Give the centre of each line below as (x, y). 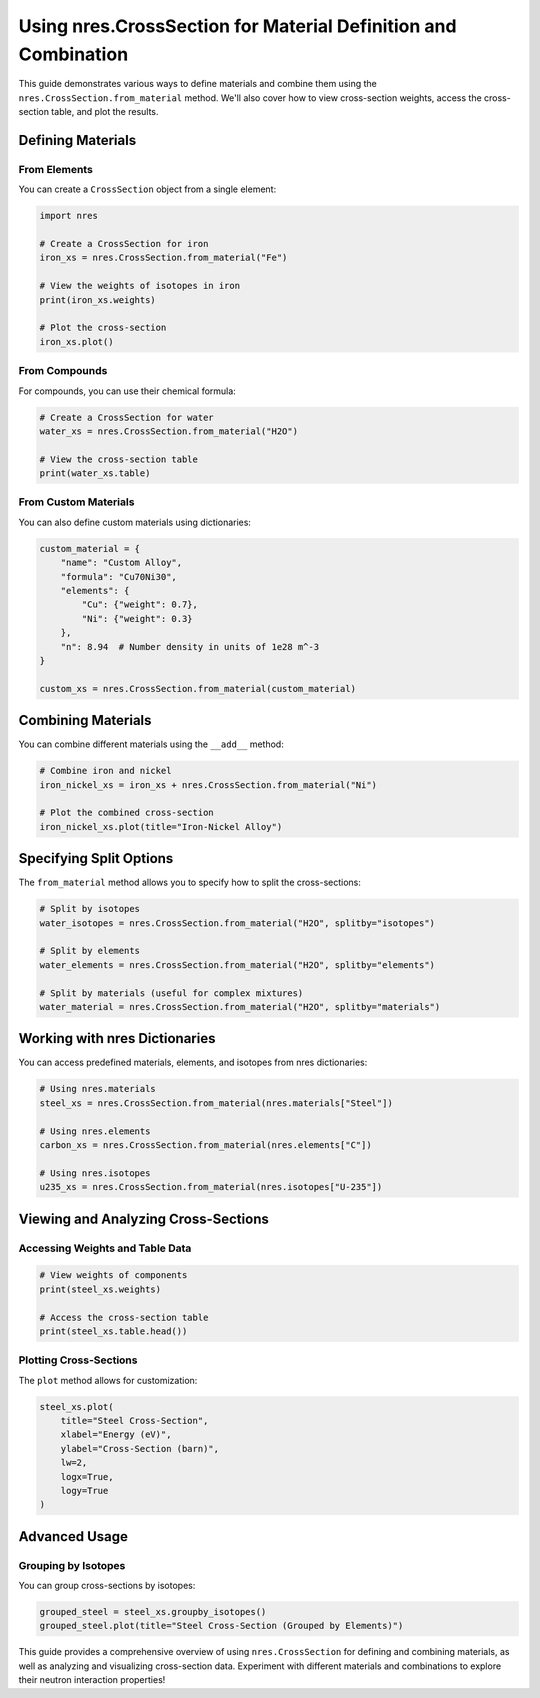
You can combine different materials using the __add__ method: (151, 744)
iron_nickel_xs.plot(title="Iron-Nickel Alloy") (161, 826)
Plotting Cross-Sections (78, 1360)
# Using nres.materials (98, 1089)
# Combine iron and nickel (105, 771)
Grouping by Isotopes (72, 1565)
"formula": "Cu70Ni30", (118, 576)
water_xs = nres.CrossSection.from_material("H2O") (169, 431)
